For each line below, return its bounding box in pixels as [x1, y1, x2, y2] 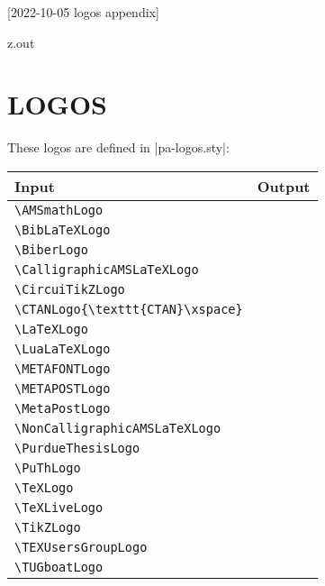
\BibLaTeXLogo [14, 222, 111, 237]
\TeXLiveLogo [14, 499, 104, 515]
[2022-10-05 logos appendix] [7, 3, 159, 21]
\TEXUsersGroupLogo [14, 539, 148, 554]
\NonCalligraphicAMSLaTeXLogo [14, 420, 221, 435]
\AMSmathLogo [14, 202, 104, 217]
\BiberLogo [14, 242, 88, 257]
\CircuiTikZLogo [14, 281, 125, 297]
